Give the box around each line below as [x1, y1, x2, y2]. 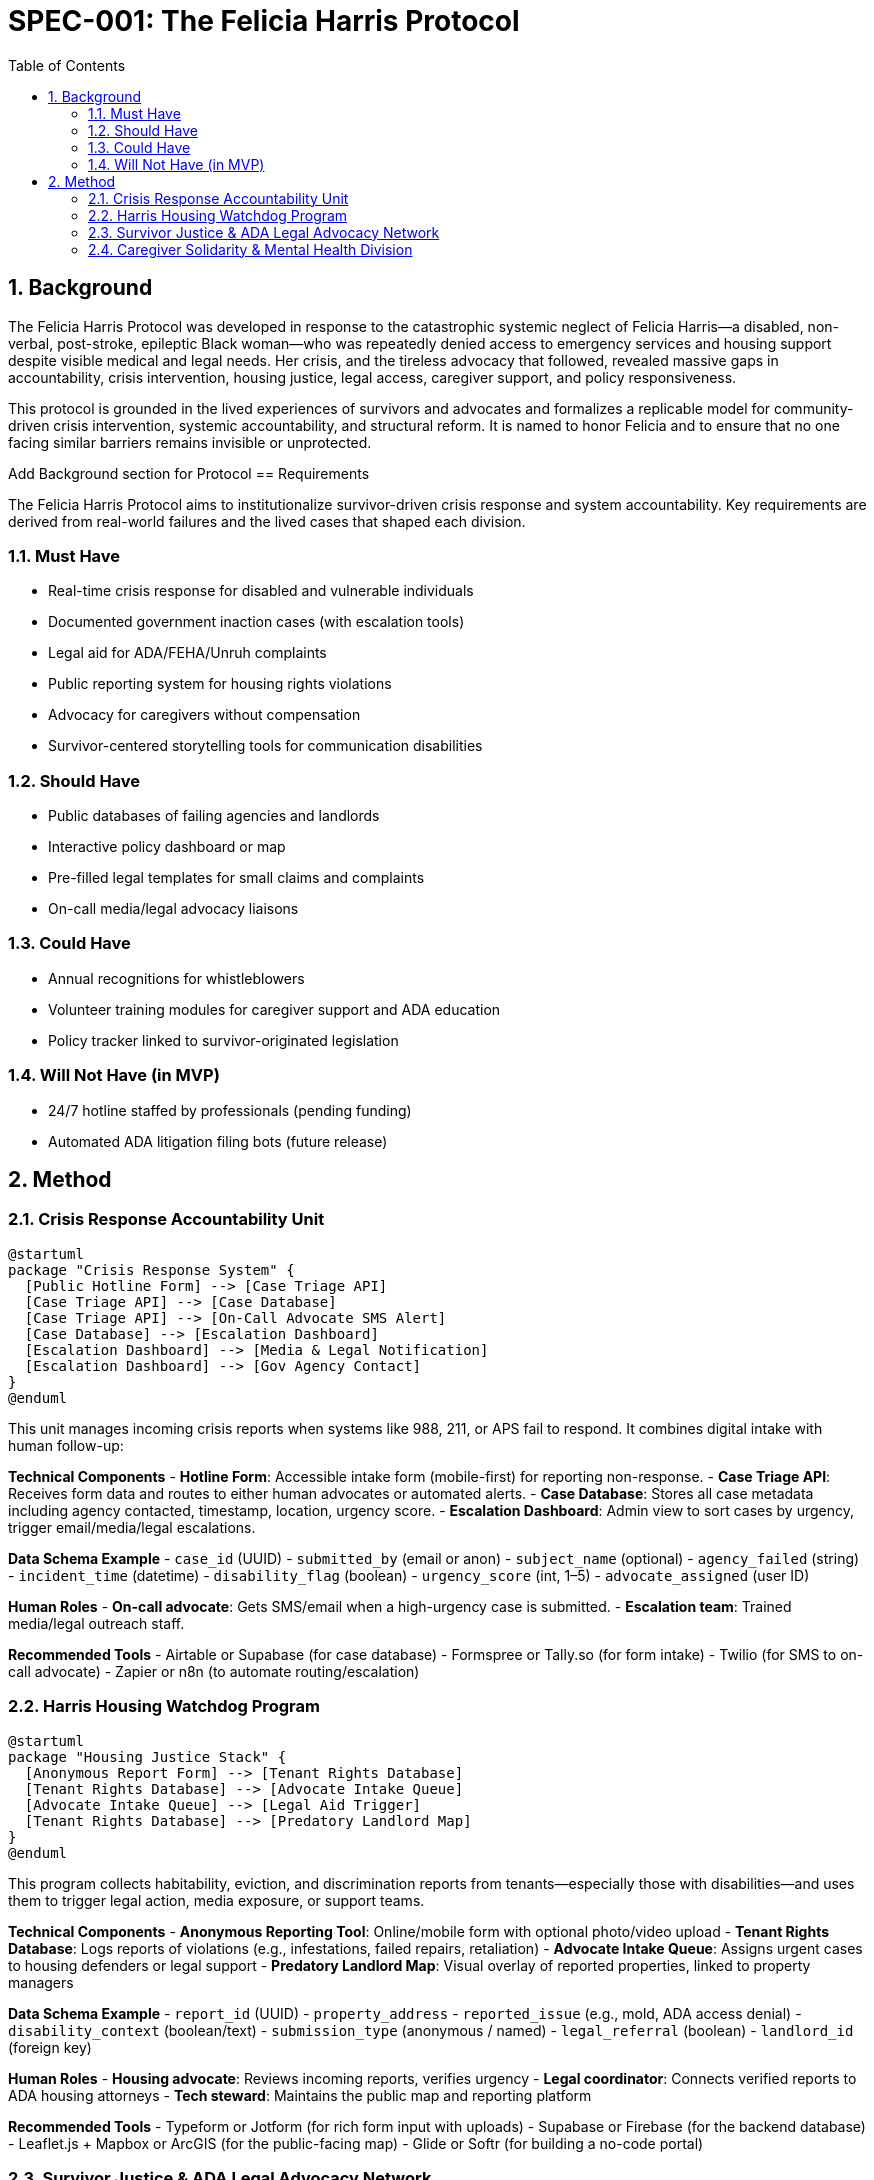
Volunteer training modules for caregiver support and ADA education [48, 1000, 501, 1018]
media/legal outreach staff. [8, 1614, 185, 1632]
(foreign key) [8, 2038, 92, 2056]
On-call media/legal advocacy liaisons [48, 900, 299, 918]
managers [8, 1973, 74, 1991]
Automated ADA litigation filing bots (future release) [48, 1132, 388, 1150]
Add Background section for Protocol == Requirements [8, 464, 370, 482]
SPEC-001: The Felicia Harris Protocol [8, 4, 520, 38]
